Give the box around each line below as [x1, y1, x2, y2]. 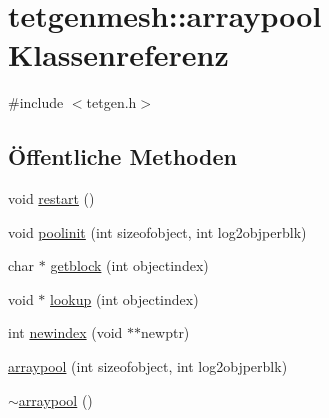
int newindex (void [8, 322, 123, 343]
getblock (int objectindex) [50, 255, 209, 276]
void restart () [8, 188, 95, 209]
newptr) [141, 322, 190, 343]
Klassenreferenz [8, 34, 229, 75]
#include [8, 92, 64, 113]
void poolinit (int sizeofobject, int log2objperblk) [8, 221, 307, 242]
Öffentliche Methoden [8, 141, 237, 172]
